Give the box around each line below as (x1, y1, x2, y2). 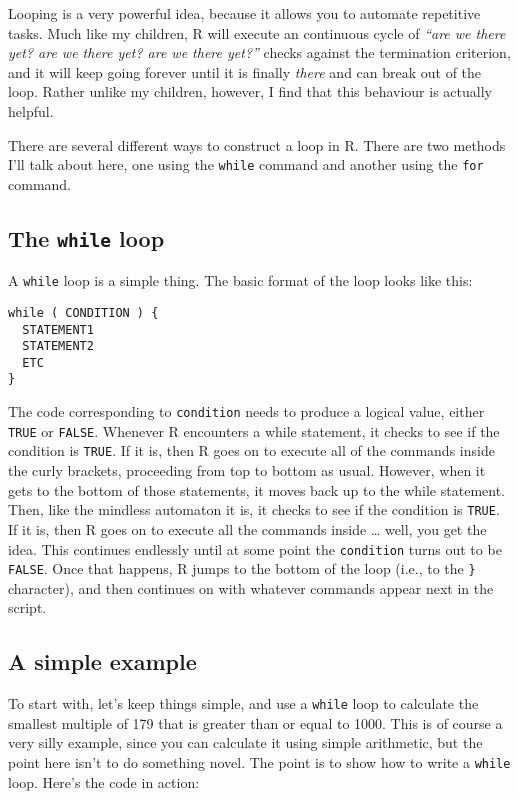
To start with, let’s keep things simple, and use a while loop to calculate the (8, 693, 479, 714)
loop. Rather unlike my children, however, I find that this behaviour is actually (8, 81, 492, 102)
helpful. (8, 100, 54, 121)
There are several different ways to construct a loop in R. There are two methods (8, 134, 506, 155)
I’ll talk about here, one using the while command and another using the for (8, 154, 484, 175)
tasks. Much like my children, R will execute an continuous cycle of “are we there (8, 22, 506, 43)
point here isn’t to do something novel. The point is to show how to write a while (8, 752, 511, 773)
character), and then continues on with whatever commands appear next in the (8, 577, 494, 598)
